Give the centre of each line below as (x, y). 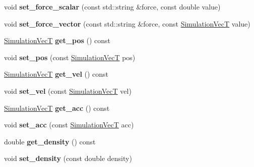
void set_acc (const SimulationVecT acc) (69, 125)
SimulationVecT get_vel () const (56, 74)
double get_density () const (50, 141)
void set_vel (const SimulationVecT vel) (68, 91)
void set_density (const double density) (68, 158)
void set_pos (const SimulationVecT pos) (70, 57)
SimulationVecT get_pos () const (57, 40)
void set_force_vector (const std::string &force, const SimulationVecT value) (127, 23)
